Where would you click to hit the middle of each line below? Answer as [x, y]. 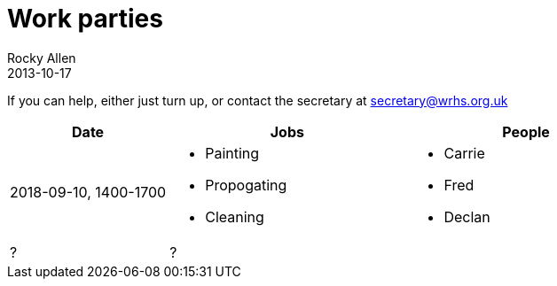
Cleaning [235, 216]
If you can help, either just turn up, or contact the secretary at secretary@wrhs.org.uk [258, 100]
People [526, 131]
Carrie [464, 153]
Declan [467, 216]
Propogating [246, 185]
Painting [232, 153]
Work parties [85, 19]
